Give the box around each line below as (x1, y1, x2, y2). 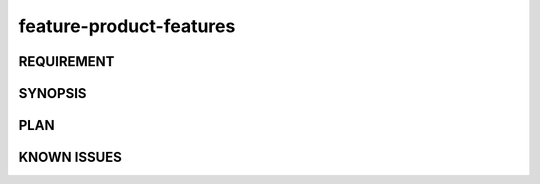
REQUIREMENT (18, 53, 115, 70)
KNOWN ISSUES (18, 149, 122, 166)
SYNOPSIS (18, 85, 87, 102)
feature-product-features (18, 15, 236, 37)
